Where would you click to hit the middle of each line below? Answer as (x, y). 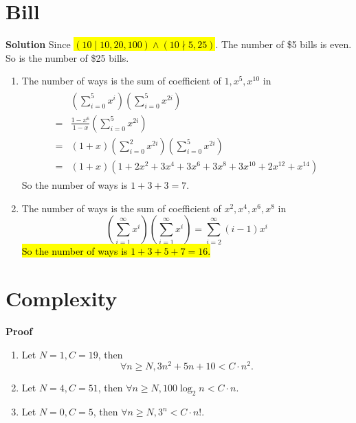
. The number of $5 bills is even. (283, 44)
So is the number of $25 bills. (67, 57)
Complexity (62, 298)
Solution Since (38, 44)
